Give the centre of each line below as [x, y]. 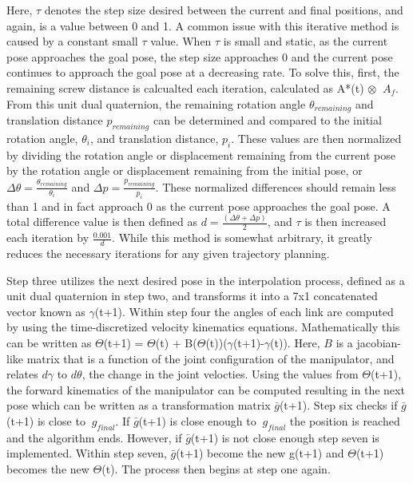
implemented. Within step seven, [87, 453]
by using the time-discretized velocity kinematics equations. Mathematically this [203, 327]
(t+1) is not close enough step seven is [285, 437]
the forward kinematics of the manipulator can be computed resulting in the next [206, 389]
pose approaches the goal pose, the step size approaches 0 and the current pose [200, 56]
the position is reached [345, 421]
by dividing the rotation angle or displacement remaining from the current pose [201, 154]
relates [22, 374]
